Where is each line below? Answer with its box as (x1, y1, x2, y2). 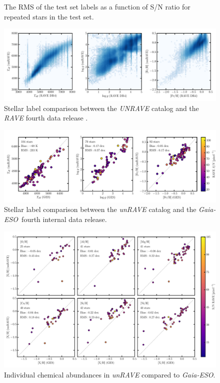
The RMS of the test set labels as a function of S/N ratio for (4, 1, 190, 11)
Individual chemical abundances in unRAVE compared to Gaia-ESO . (4, 369, 215, 379)
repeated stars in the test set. (4, 11, 94, 21)
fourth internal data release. (21, 214, 107, 224)
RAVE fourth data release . (4, 112, 88, 123)
